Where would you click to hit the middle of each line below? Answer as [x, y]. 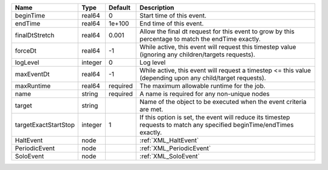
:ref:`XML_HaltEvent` [169, 140]
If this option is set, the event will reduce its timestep [215, 117]
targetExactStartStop [45, 125]
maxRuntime [33, 86]
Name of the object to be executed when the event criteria [223, 102]
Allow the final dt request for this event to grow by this [217, 31]
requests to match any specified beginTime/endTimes [217, 125]
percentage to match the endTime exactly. [200, 39]
